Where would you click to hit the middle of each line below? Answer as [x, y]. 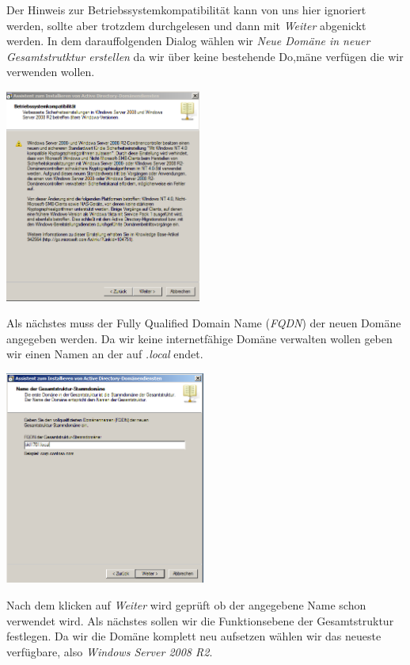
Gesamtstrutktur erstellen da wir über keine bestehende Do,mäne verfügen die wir [205, 56]
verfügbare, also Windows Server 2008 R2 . [110, 651]
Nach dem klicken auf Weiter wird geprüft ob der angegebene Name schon [186, 605]
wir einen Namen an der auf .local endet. [105, 354]
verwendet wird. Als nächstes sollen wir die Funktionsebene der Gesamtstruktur [200, 620]
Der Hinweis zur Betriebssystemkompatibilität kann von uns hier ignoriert [186, 10]
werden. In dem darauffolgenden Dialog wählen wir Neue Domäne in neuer [188, 41]
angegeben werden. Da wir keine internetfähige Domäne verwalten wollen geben [199, 338]
